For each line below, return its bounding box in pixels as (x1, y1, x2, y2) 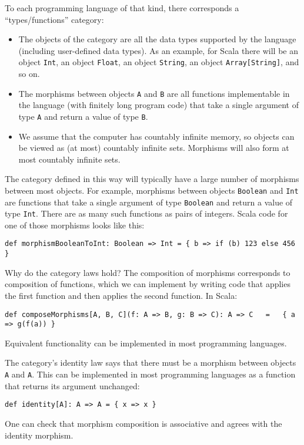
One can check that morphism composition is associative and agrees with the (5, 417, 282, 429)
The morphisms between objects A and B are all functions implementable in (18, 87, 290, 99)
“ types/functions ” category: (5, 13, 104, 25)
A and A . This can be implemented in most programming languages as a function (5, 368, 296, 380)
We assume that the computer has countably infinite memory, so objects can (18, 130, 295, 142)
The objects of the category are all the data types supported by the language (18, 33, 296, 45)
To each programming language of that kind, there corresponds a (5, 2, 239, 14)
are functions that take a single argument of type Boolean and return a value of (5, 195, 293, 208)
